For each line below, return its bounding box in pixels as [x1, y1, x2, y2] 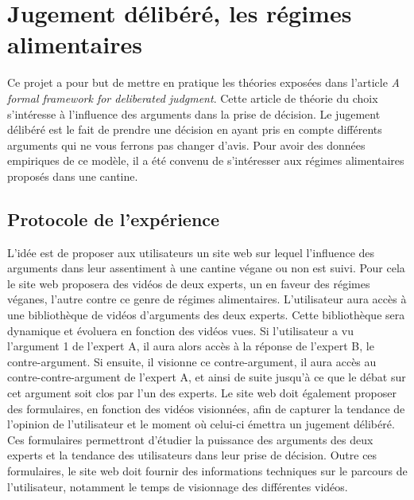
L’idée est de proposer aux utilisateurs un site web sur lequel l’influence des [7, 244, 375, 260]
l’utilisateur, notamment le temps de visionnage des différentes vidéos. [7, 478, 348, 494]
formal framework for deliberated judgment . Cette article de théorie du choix [7, 89, 378, 106]
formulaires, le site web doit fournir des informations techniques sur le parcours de [7, 462, 408, 479]
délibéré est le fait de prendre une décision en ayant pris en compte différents [7, 121, 382, 138]
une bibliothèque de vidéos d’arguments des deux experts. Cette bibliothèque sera [7, 307, 405, 323]
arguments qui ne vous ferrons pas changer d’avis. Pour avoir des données [7, 136, 366, 153]
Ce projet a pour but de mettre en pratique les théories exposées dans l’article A [7, 74, 400, 91]
